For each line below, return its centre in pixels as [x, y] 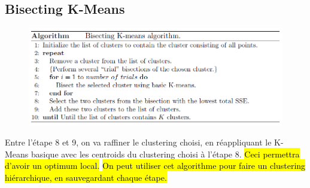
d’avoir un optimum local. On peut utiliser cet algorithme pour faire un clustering [155, 166]
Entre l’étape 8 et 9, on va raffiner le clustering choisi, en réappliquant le [138, 142]
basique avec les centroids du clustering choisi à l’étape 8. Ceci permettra [165, 154]
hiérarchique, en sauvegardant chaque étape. [86, 177]
